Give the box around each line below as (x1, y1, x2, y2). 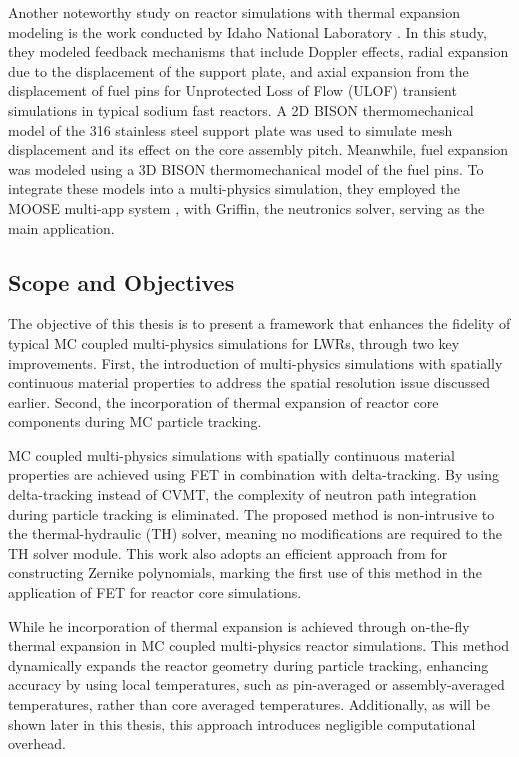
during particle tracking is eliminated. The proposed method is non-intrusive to (8, 503, 495, 524)
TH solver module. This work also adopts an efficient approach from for (8, 542, 448, 563)
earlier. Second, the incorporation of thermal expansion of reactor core (8, 391, 439, 412)
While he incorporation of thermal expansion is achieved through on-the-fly (8, 615, 470, 636)
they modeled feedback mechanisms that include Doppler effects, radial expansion (8, 41, 509, 62)
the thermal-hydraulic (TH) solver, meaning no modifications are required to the (8, 523, 502, 544)
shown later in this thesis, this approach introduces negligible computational (8, 713, 476, 734)
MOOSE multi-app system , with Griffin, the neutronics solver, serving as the (8, 197, 485, 218)
